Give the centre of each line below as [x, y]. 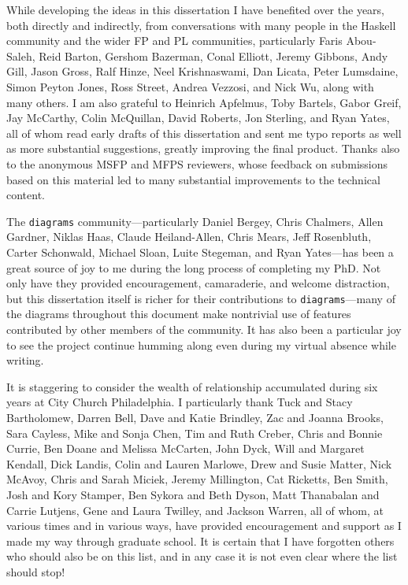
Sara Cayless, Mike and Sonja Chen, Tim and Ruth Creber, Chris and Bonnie [195, 433]
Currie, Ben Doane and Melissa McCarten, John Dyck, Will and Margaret [185, 448]
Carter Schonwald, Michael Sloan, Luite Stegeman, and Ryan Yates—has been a [200, 252]
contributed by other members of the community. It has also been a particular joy [204, 329]
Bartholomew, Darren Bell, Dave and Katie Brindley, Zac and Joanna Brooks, [195, 417]
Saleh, [21, 56]
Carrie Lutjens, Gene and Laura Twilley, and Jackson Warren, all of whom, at [195, 510]
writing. [25, 360]
